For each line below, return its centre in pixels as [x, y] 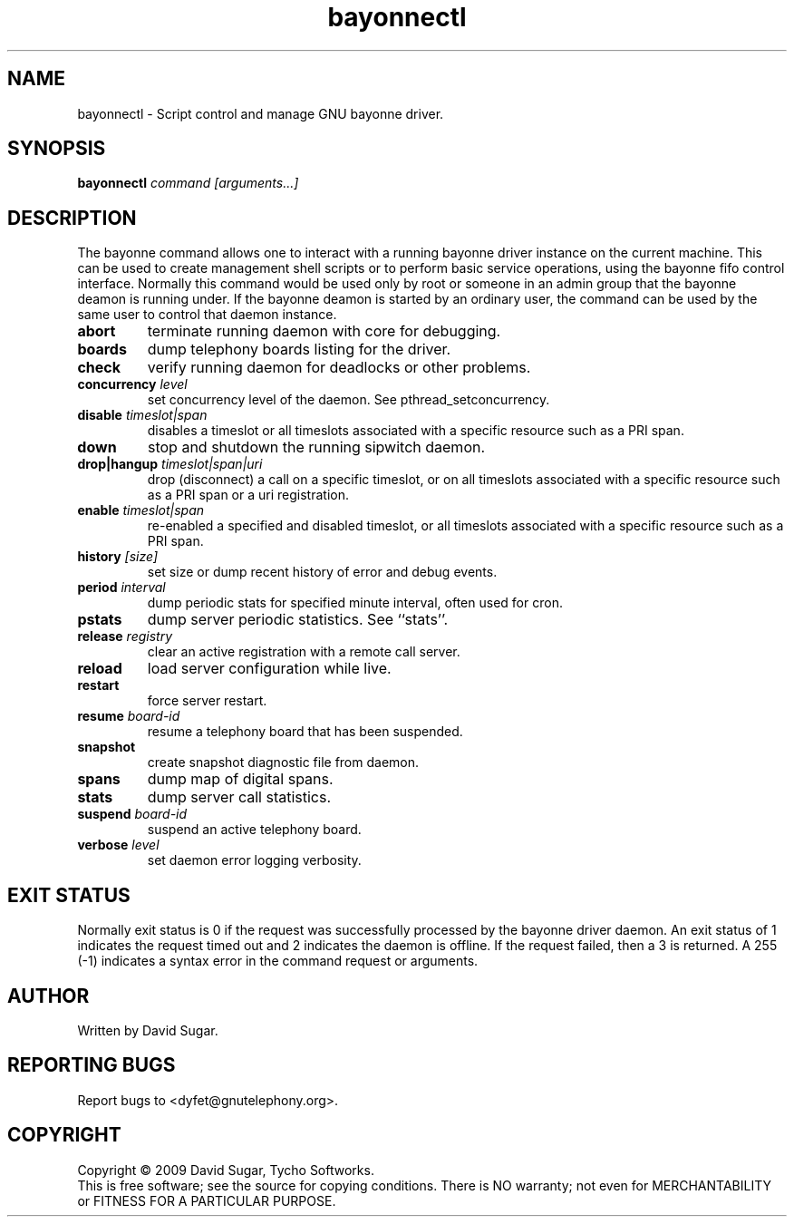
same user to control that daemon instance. [207, 315]
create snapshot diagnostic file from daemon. [283, 763]
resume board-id [129, 716]
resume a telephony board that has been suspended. [305, 732]
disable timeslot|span [142, 415]
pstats [100, 620]
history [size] [118, 557]
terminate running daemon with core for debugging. [324, 331]
